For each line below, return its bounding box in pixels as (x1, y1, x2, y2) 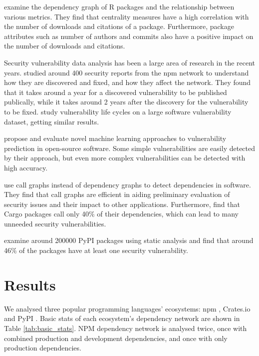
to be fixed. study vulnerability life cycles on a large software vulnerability (4, 106, 232, 116)
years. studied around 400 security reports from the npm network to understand (4, 67, 249, 77)
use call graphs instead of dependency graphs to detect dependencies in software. (4, 179, 251, 189)
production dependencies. (4, 342, 81, 353)
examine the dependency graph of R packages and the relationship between (4, 1, 235, 11)
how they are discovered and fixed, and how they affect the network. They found (4, 77, 251, 87)
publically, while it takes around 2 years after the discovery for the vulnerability (4, 96, 249, 107)
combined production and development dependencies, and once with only (4, 332, 228, 343)
